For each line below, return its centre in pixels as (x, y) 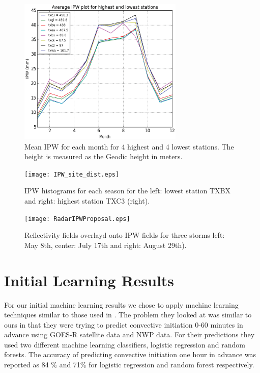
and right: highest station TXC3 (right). (87, 200)
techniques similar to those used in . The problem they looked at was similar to (128, 315)
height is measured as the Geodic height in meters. (104, 156)
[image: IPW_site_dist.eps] (72, 174)
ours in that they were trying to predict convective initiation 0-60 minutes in (124, 324)
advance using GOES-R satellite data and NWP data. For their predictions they (129, 334)
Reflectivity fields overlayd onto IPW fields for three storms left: (125, 235)
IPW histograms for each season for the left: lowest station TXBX (127, 191)
